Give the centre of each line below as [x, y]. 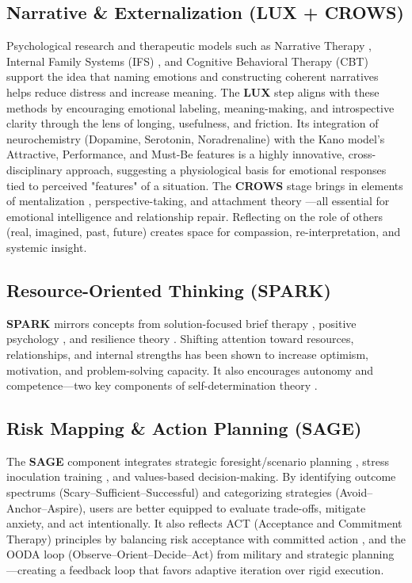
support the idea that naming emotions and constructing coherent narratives [193, 76]
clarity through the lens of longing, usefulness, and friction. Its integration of [193, 123]
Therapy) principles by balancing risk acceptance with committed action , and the [206, 538]
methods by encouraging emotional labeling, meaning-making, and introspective [200, 107]
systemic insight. [47, 247]
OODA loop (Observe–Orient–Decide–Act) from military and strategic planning [200, 554]
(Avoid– [354, 492]
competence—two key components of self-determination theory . [162, 385]
